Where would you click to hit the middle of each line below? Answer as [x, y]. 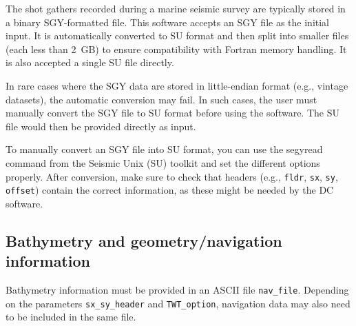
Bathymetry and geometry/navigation [144, 240]
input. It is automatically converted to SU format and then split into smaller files [177, 35]
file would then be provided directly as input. [101, 126]
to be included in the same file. [71, 317]
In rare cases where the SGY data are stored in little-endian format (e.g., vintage [177, 85]
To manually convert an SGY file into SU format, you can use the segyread [164, 149]
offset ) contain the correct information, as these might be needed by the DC [170, 190]
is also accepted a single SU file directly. [90, 62]
